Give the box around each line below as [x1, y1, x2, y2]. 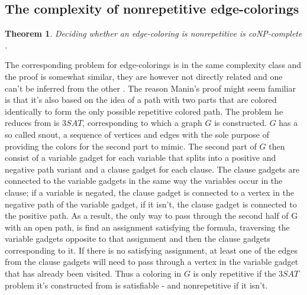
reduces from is [5, 116, 60, 129]
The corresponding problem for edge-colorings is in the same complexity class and [5, 59, 302, 71]
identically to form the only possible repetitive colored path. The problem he [5, 105, 283, 117]
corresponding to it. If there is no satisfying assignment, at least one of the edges [5, 244, 298, 256]
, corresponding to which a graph [82, 116, 202, 129]
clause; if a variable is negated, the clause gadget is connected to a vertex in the [5, 186, 295, 198]
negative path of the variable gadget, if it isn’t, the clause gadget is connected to [5, 197, 297, 210]
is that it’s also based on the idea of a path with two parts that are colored [5, 93, 277, 106]
